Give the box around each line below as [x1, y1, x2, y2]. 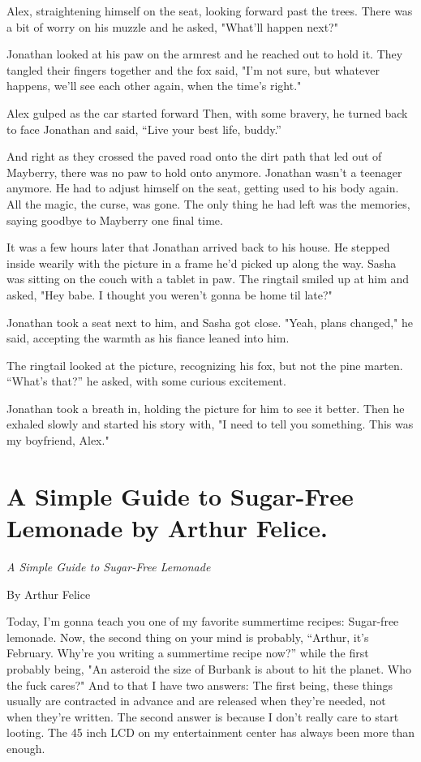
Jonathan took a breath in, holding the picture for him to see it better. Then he [6, 399, 405, 416]
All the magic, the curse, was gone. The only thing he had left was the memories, [6, 195, 410, 212]
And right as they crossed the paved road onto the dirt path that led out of [6, 148, 382, 165]
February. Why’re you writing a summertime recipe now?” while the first [6, 644, 369, 661]
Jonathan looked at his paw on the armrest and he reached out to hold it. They [6, 45, 403, 62]
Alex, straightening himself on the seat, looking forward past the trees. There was [6, 2, 413, 19]
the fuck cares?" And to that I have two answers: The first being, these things [6, 676, 393, 693]
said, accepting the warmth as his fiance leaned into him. [6, 329, 290, 347]
